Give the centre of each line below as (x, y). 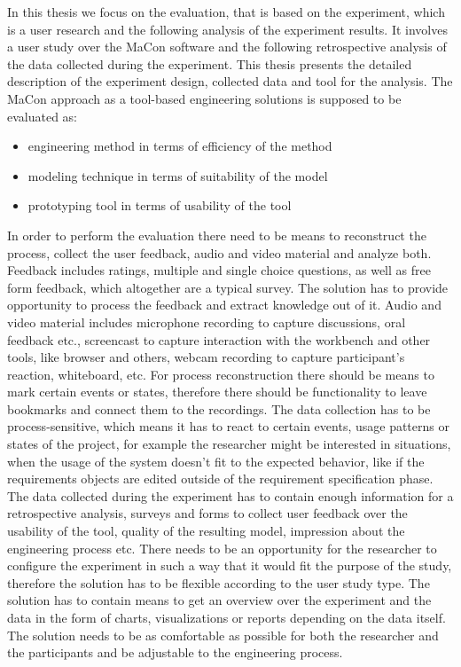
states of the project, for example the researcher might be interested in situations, (229, 444)
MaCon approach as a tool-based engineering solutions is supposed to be (204, 98)
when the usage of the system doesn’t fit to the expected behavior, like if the (216, 461)
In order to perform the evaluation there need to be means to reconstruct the (217, 235)
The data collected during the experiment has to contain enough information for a (230, 495)
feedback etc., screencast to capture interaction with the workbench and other (219, 339)
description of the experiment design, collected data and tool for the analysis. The (230, 81)
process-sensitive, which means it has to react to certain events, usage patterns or (228, 426)
